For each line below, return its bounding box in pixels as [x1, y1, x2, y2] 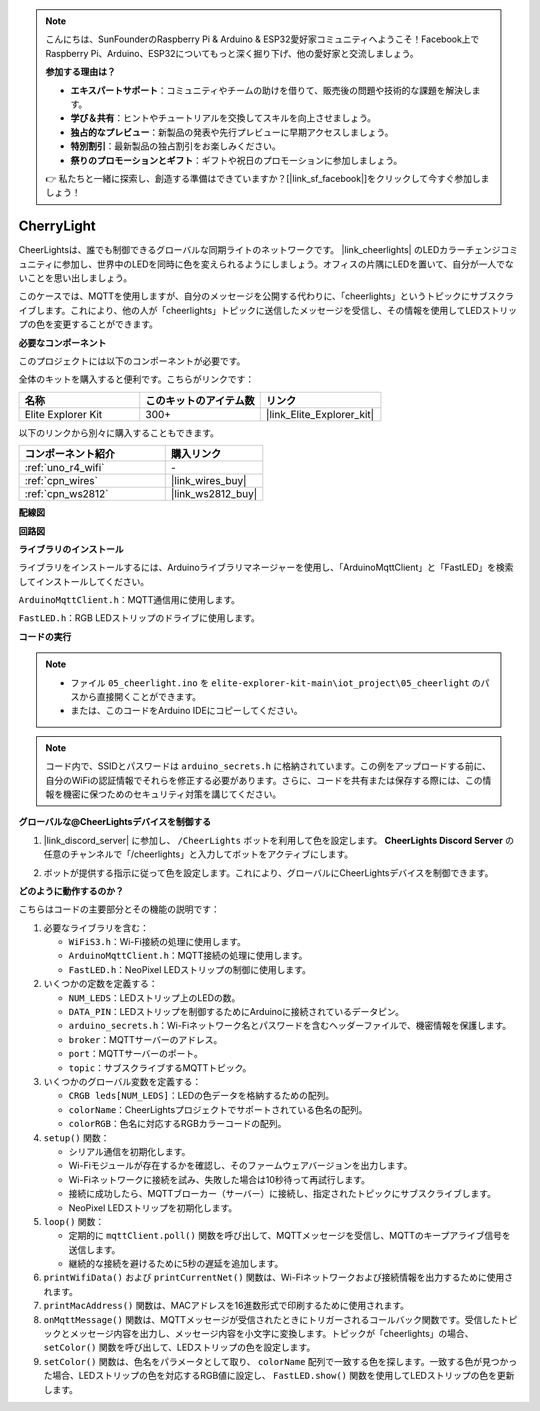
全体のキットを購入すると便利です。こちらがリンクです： [18, 373, 255, 385]
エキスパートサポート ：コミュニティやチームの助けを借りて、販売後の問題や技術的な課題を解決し [70, 84, 472, 96]
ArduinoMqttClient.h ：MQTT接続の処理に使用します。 [68, 950, 308, 962]
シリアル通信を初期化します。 [68, 1145, 191, 1157]
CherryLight [18, 218, 96, 235]
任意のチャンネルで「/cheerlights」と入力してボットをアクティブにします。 [43, 848, 354, 860]
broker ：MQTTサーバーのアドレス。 [68, 1033, 223, 1045]
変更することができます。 [53, 318, 159, 330]
